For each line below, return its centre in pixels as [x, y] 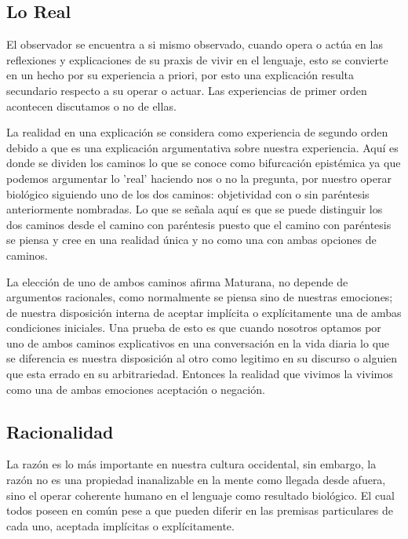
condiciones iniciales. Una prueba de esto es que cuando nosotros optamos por [194, 328]
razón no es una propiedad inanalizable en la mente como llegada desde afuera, [196, 480]
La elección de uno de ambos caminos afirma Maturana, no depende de [177, 281]
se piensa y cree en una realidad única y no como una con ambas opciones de [191, 240]
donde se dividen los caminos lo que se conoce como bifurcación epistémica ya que [204, 163]
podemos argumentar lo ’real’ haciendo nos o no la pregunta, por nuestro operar [199, 178]
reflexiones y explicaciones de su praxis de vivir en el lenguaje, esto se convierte [197, 59]
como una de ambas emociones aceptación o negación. [136, 389]
